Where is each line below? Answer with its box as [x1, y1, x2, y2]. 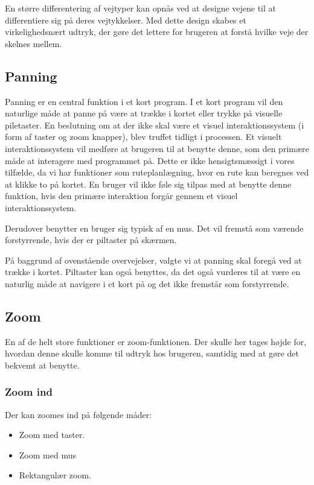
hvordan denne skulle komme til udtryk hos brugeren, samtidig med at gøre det [5, 347, 299, 360]
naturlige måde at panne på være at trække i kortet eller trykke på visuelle [5, 107, 283, 119]
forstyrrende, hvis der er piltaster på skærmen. [5, 233, 177, 246]
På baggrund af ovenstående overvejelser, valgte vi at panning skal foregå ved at [5, 253, 302, 266]
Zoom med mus [19, 448, 76, 461]
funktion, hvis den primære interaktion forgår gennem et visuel [5, 189, 238, 202]
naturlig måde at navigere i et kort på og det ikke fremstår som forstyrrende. [5, 277, 289, 290]
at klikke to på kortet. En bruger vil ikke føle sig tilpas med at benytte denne [5, 177, 292, 190]
